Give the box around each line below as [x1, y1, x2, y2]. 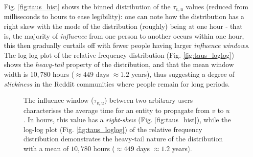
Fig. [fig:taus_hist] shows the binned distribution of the [4, 1, 171, 11]
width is [4, 69, 28, 79]
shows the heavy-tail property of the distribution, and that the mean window [4, 59, 234, 69]
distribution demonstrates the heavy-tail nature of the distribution [23, 134, 223, 144]
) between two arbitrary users [104, 95, 193, 105]
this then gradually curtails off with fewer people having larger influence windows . [4, 40, 250, 50]
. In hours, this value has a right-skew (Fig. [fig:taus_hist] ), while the [23, 114, 231, 125]
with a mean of [23, 143, 69, 154]
